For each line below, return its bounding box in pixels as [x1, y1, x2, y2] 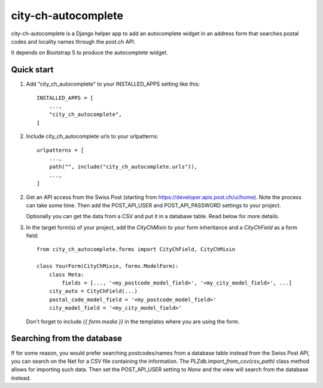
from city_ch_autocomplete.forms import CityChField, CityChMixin [36, 246, 236, 253]
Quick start [11, 65, 54, 75]
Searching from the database [11, 334, 123, 344]
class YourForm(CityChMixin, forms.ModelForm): [36, 263, 179, 270]
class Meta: [48, 271, 84, 278]
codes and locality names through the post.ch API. [11, 38, 136, 45]
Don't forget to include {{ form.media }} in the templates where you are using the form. [26, 317, 240, 325]
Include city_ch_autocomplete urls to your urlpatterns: [26, 133, 159, 140]
